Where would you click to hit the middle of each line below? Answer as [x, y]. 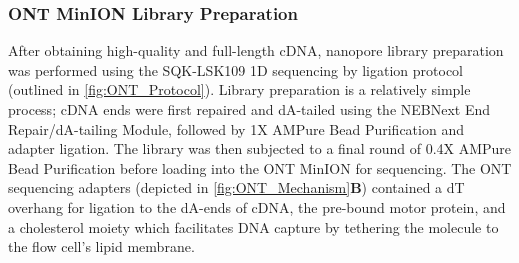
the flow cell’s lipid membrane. [101, 246]
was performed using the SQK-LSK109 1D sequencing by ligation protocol [235, 69]
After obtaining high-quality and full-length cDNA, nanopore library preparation [256, 50]
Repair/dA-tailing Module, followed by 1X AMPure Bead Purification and [236, 128]
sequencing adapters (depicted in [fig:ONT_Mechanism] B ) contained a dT [236, 187]
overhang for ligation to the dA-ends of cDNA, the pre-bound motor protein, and [257, 206]
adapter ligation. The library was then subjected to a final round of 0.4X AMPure [260, 148]
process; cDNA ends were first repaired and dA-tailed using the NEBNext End [249, 109]
